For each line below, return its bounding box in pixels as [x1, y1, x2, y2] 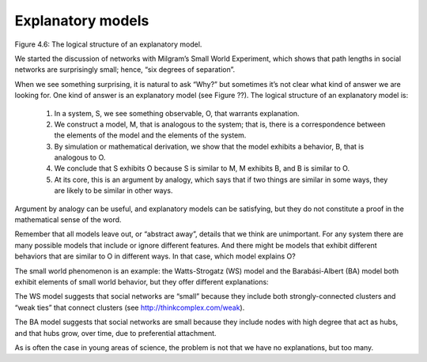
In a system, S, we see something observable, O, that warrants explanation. [54, 108, 300, 118]
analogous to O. [54, 153, 106, 162]
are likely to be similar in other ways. [54, 186, 173, 195]
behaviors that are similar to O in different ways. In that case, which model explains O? [14, 251, 296, 261]
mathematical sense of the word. [14, 215, 122, 224]
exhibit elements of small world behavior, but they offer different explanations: [14, 277, 269, 286]
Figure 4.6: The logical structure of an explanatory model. [14, 40, 202, 49]
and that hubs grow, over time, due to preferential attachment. [14, 328, 217, 337]
